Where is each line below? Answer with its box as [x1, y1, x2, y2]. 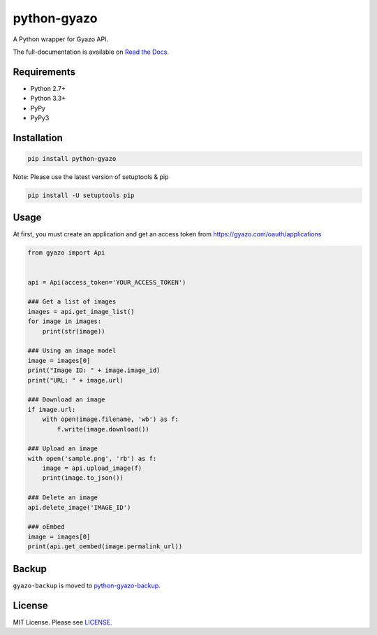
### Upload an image [27, 445, 98, 452]
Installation [13, 131, 63, 143]
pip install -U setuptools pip [27, 191, 135, 199]
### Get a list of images [27, 298, 117, 306]
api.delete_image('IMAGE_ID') [27, 504, 131, 511]
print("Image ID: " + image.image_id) [27, 366, 161, 374]
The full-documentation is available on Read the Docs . [13, 48, 169, 56]
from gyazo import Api [27, 249, 105, 257]
